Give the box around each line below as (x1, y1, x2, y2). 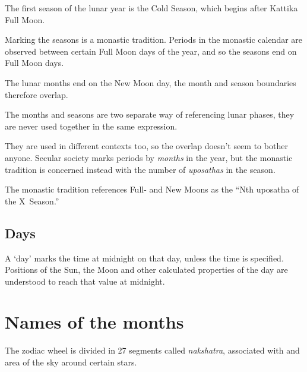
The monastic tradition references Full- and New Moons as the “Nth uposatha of (5, 183, 299, 196)
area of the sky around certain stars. (5, 356, 137, 368)
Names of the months (5, 310, 184, 334)
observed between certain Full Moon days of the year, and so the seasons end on (5, 45, 297, 57)
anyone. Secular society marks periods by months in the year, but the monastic (5, 151, 293, 163)
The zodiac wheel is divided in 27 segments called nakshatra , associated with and (5, 344, 300, 357)
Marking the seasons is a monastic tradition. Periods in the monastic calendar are (5, 33, 303, 46)
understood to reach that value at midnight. (5, 275, 165, 287)
